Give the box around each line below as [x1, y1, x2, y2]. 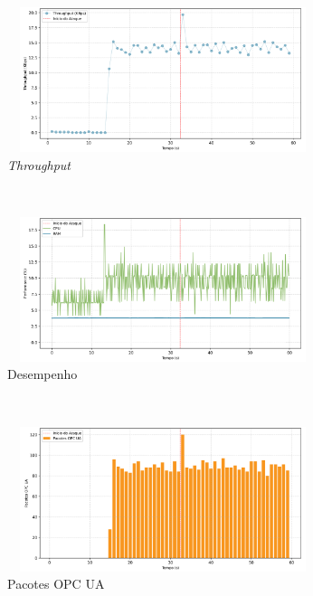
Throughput [7, 155, 71, 174]
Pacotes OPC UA [7, 574, 105, 593]
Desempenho [7, 364, 78, 383]
